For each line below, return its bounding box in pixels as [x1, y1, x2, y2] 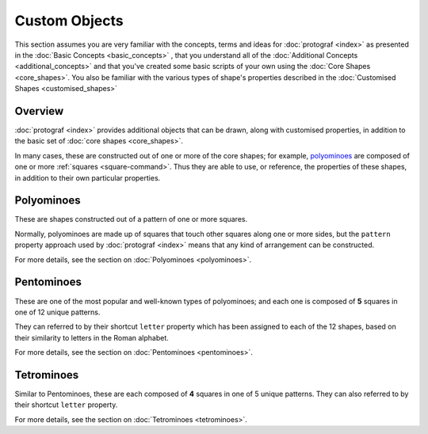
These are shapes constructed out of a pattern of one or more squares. [14, 215, 248, 224]
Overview [14, 104, 64, 118]
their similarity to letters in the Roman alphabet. [14, 333, 170, 342]
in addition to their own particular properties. [14, 173, 161, 182]
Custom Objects [14, 12, 124, 29]
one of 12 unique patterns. [14, 307, 101, 317]
